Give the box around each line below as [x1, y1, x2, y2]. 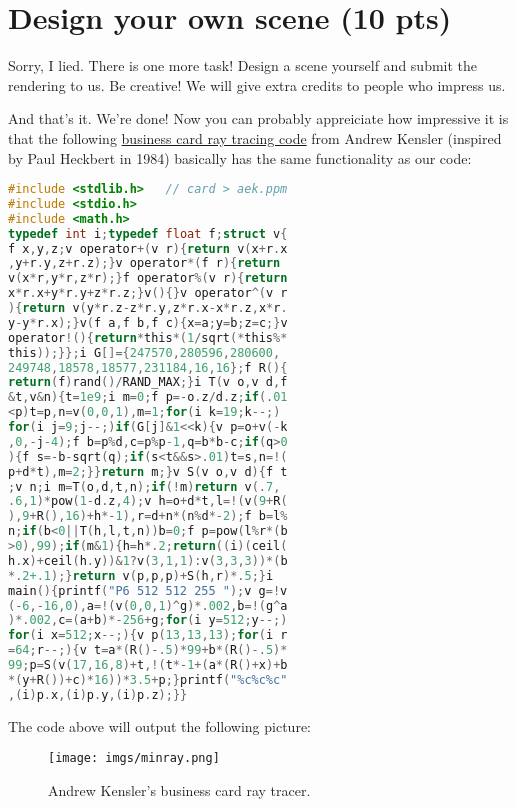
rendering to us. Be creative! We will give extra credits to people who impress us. [8, 74, 506, 95]
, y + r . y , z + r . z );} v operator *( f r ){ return [8, 256, 281, 271]
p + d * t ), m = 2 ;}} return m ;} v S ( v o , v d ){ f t [8, 464, 288, 479]
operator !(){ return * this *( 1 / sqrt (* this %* [8, 330, 288, 345]
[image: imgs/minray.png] [48, 751, 220, 766]
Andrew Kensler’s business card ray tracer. [48, 779, 311, 800]
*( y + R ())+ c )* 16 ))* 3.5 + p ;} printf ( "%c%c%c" [8, 672, 288, 687]
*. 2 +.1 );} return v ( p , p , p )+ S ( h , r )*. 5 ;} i [8, 568, 274, 583]
